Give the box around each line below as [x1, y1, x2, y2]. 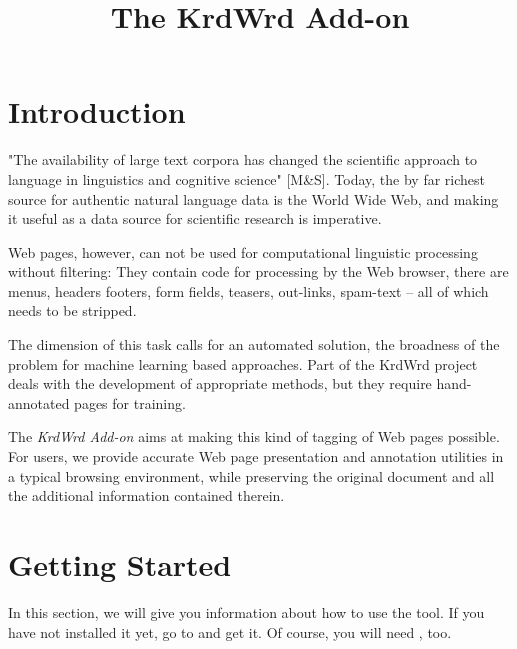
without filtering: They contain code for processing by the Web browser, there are [8, 261, 509, 282]
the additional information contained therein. [8, 485, 285, 506]
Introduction [8, 91, 186, 132]
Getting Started [8, 544, 232, 584]
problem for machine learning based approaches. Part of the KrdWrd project [8, 353, 478, 374]
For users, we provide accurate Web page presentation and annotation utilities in [8, 446, 504, 467]
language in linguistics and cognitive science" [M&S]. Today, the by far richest [8, 168, 485, 189]
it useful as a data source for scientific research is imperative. [8, 208, 382, 229]
